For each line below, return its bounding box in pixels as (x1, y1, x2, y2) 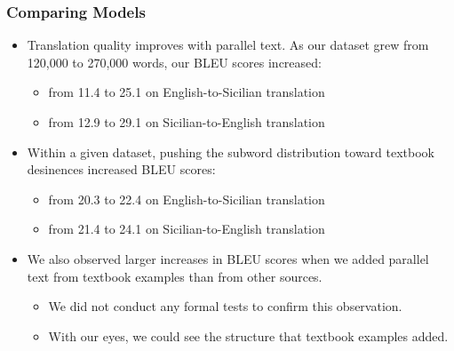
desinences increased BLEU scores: (27, 160, 216, 179)
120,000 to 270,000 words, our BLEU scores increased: (27, 52, 322, 71)
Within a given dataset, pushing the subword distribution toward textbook (27, 142, 435, 161)
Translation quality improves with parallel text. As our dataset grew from (27, 36, 429, 54)
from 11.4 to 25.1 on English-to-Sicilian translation (48, 83, 325, 101)
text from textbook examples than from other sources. (27, 267, 323, 285)
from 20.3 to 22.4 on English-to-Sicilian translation (48, 189, 325, 208)
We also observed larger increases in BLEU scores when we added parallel (27, 249, 429, 267)
